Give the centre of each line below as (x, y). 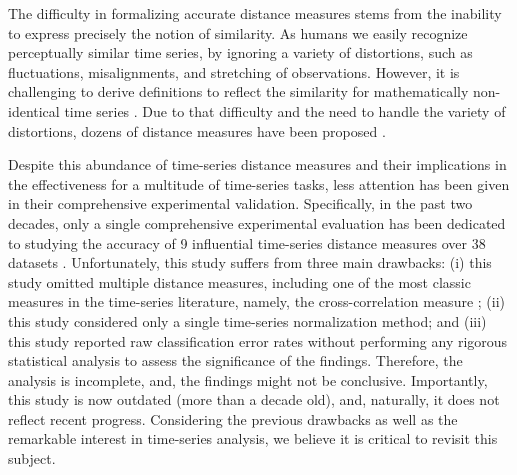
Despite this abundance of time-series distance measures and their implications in (257, 164)
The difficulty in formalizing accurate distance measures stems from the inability (255, 13)
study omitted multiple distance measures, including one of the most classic (239, 281)
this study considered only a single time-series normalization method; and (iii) (247, 320)
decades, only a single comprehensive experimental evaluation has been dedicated (257, 222)
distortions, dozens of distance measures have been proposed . (197, 130)
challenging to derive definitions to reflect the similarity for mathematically (238, 91)
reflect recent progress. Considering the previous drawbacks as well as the (233, 418)
